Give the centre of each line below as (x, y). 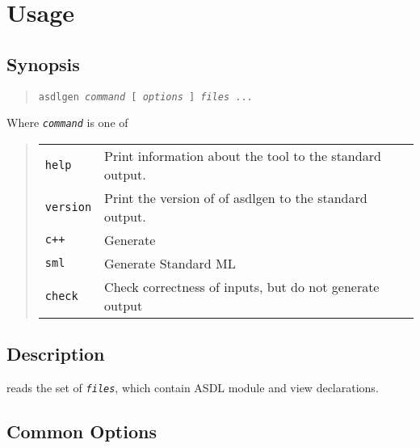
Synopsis (43, 63)
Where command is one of (67, 123)
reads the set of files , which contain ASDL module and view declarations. (193, 388)
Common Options (82, 431)
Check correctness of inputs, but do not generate (242, 286)
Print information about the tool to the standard (243, 155)
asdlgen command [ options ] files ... (145, 97)
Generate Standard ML (170, 263)
